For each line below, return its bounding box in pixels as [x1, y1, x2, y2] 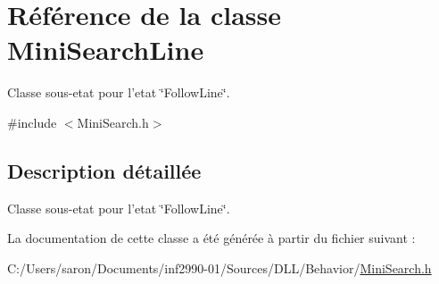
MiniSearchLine [7, 31, 204, 68]
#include [7, 113, 57, 131]
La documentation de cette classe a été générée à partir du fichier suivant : [7, 229, 416, 247]
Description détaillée [7, 156, 202, 184]
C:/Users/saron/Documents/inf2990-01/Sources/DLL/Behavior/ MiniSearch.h [7, 258, 432, 277]
